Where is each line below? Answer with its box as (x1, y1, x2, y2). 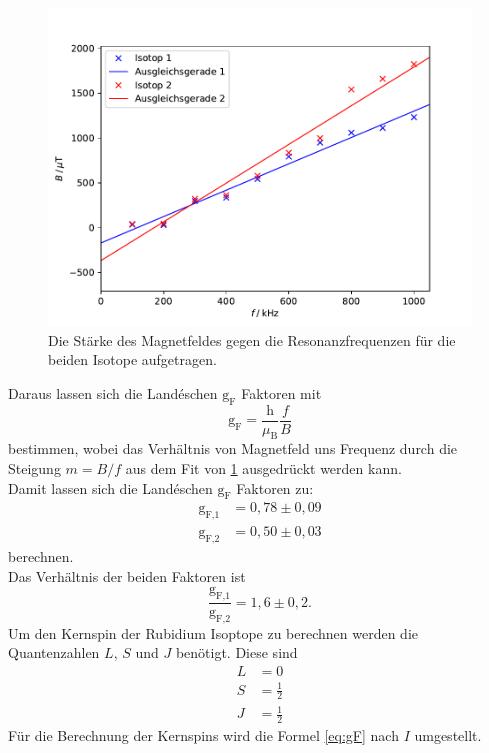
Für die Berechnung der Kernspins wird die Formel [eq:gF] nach (8, 724, 399, 745)
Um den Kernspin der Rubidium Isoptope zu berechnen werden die (8, 622, 419, 643)
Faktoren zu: (236, 477, 314, 498)
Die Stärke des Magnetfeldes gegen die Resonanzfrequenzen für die (48, 329, 456, 350)
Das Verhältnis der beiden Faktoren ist (8, 565, 246, 586)
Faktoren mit (241, 382, 322, 403)
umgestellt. (414, 724, 482, 745)
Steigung (8, 458, 61, 479)
